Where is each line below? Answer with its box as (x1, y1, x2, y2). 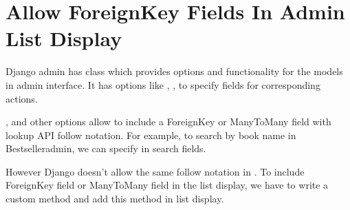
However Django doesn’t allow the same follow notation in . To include (6, 164, 305, 178)
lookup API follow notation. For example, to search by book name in (6, 127, 296, 142)
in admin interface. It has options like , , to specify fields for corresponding (6, 77, 320, 92)
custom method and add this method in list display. (6, 191, 224, 206)
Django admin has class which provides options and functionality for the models (6, 64, 343, 78)
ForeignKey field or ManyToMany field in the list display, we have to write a (6, 178, 329, 192)
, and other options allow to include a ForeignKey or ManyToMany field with (6, 114, 331, 129)
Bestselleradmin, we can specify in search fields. (6, 141, 206, 156)
